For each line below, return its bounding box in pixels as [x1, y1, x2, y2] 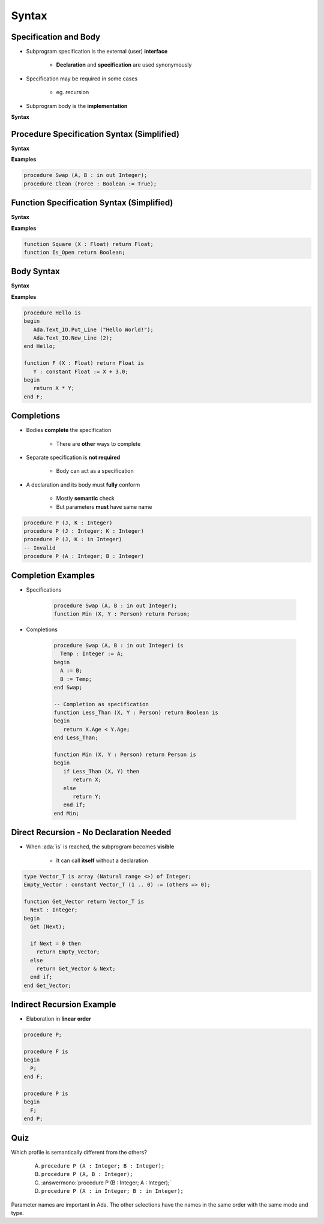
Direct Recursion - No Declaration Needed [11, 827, 172, 838]
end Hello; [23, 343, 56, 350]
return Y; [73, 793, 102, 800]
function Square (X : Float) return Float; [23, 241, 154, 247]
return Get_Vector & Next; [36, 965, 116, 972]
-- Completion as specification [53, 701, 149, 707]
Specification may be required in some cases [26, 75, 138, 82]
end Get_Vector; [23, 982, 72, 989]
